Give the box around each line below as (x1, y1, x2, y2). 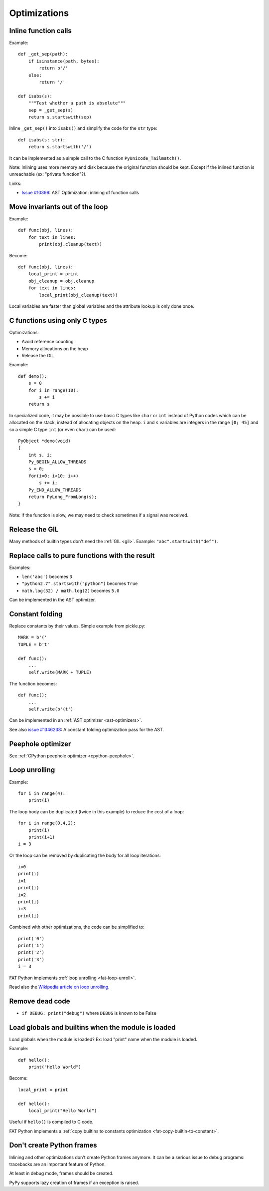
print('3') (18, 957, 45, 962)
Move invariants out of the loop (9, 202, 108, 211)
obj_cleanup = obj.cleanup (28, 278, 95, 284)
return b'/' (39, 65, 68, 71)
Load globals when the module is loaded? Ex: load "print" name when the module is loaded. (9, 1036, 198, 1042)
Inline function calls (9, 26, 72, 35)
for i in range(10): (28, 387, 79, 393)
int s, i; (28, 452, 52, 458)
